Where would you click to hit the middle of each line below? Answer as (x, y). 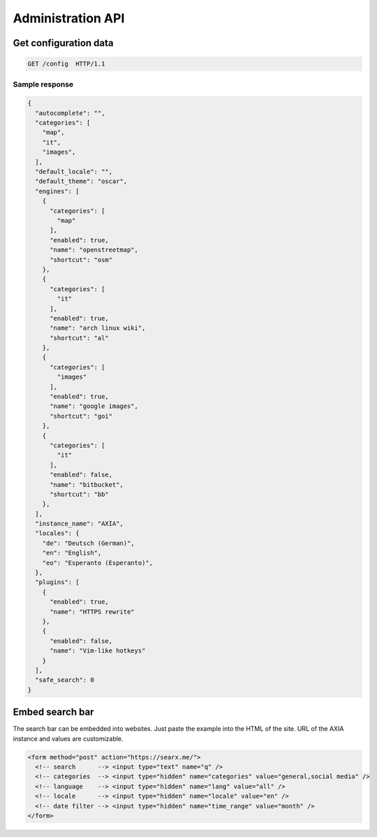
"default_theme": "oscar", (81, 181)
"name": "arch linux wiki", (98, 328)
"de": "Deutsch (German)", (89, 543)
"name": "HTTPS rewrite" (93, 612)
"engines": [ (57, 191)
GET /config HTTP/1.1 (66, 64)
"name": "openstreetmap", (94, 250)
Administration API (69, 18)
